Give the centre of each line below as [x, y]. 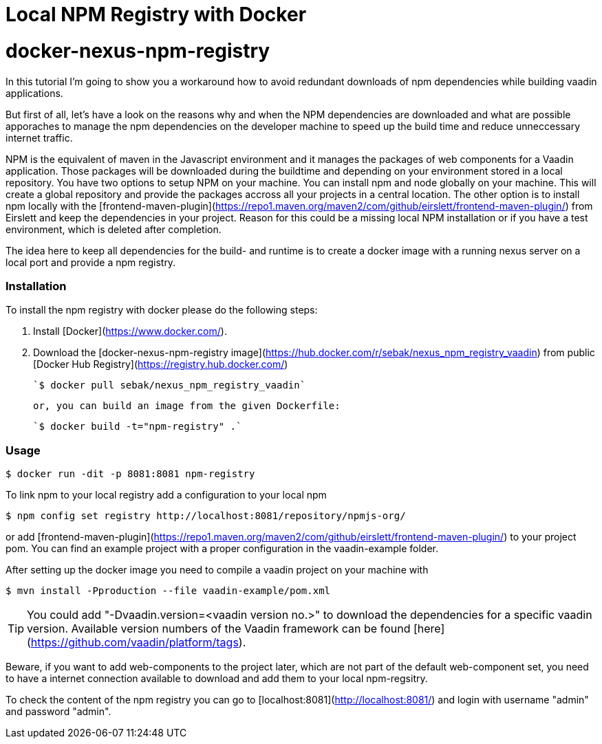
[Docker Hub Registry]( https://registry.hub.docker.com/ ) [161, 364]
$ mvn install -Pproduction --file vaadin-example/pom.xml [168, 591]
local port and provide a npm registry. [91, 262]
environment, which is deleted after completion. [114, 229]
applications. [34, 93]
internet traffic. [39, 138]
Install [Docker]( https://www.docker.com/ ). [130, 331]
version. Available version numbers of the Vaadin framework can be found [219, 628]
